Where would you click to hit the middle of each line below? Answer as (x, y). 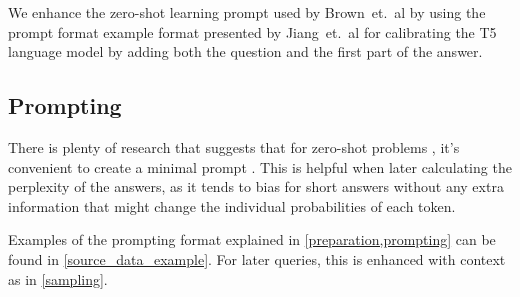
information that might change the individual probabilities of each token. (232, 205)
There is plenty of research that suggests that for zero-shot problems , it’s (234, 146)
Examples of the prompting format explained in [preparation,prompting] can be (252, 239)
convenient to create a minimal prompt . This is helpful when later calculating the (260, 166)
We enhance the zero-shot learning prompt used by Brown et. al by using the (247, 12)
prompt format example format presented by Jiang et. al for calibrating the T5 (252, 31)
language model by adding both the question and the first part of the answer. (245, 51)
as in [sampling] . (58, 278)
